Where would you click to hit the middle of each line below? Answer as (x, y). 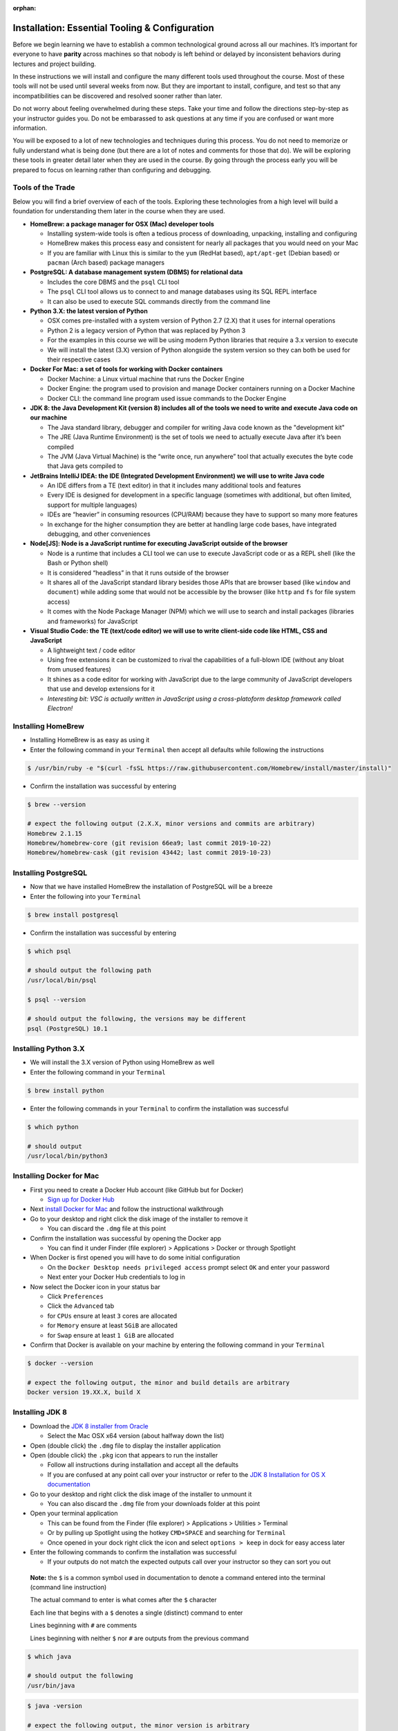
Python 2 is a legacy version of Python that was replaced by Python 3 (146, 330)
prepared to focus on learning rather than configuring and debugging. (112, 170)
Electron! (60, 708)
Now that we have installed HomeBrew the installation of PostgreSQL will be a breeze (151, 887)
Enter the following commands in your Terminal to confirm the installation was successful (160, 1109)
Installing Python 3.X (49, 1049)
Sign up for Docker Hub (81, 1200)
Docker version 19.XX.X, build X (84, 1392)
